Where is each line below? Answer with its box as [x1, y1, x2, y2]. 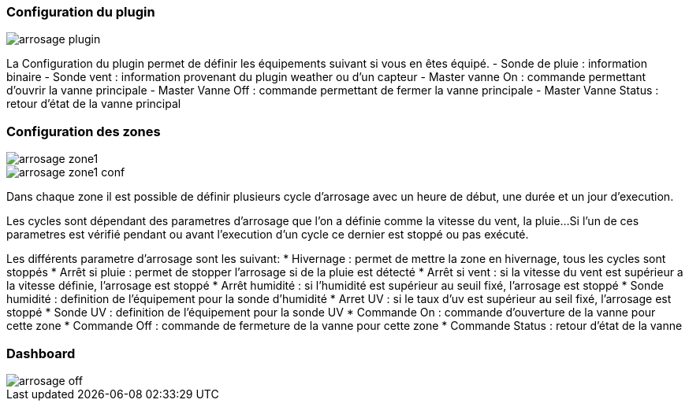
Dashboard [6, 345, 76, 361]
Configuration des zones [6, 123, 161, 139]
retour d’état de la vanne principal [6, 97, 181, 111]
